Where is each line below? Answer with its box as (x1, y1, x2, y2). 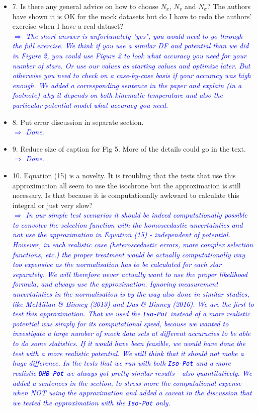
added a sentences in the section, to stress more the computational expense (12, 377, 241, 388)
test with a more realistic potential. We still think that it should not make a (12, 348, 244, 358)
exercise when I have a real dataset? (12, 21, 124, 31)
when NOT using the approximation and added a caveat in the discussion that (12, 387, 252, 398)
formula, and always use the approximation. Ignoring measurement (12, 279, 218, 289)
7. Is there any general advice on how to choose (12, 1, 158, 11)
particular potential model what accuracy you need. (12, 99, 168, 110)
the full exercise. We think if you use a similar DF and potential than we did (12, 40, 249, 51)
